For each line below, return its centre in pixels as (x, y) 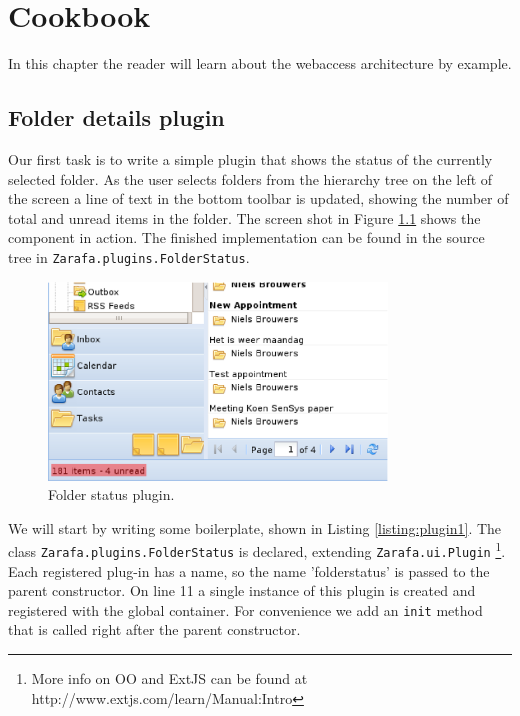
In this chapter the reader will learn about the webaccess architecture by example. (260, 63)
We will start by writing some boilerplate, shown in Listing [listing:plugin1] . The (255, 527)
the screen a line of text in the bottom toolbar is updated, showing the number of (258, 198)
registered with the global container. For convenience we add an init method (245, 609)
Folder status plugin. (111, 494)
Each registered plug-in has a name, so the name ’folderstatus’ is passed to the (249, 570)
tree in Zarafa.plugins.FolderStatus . (129, 256)
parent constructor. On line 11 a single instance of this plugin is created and (242, 590)
